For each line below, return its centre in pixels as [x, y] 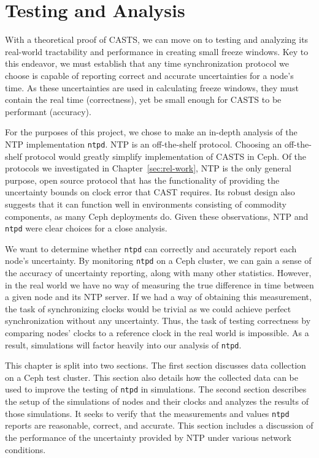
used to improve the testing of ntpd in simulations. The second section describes [156, 389]
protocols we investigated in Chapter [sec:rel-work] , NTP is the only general [148, 168]
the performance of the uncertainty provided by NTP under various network [148, 437]
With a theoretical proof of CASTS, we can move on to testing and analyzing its [157, 39]
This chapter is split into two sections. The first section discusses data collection [156, 365]
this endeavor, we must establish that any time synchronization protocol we [147, 63]
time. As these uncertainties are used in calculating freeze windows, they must [152, 87]
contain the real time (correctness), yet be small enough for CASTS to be [143, 99]
